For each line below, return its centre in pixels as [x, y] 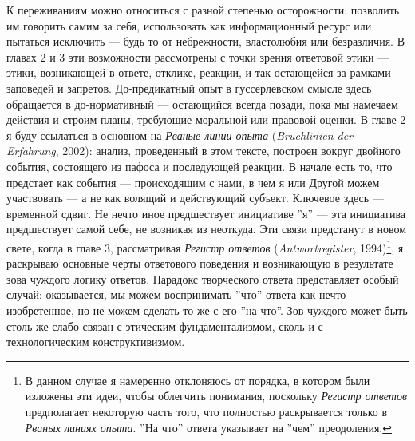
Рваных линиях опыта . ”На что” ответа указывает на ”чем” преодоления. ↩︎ [208, 427]
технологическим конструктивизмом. [96, 342]
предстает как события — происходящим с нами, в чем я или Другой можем [193, 182]
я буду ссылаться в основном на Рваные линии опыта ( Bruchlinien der [180, 135]
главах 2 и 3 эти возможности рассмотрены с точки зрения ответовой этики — [198, 56]
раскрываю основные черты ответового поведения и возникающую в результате [200, 263]
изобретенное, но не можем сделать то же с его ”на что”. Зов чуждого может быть [207, 310]
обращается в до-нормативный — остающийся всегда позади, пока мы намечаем [202, 103]
